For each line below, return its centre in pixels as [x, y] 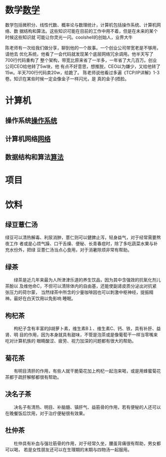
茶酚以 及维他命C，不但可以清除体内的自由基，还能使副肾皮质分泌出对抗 [79, 286]
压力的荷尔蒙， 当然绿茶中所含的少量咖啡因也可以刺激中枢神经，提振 [79, 292]
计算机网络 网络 [28, 139]
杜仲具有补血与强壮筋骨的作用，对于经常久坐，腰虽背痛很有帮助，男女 [85, 443]
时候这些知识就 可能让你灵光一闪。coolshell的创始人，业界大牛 [69, 37]
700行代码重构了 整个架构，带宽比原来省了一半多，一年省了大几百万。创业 [81, 60]
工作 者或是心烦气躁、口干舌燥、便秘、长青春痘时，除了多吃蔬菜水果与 [81, 244]
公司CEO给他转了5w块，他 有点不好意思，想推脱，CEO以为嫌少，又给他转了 [83, 66]
